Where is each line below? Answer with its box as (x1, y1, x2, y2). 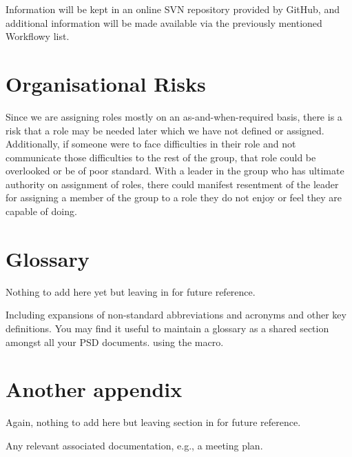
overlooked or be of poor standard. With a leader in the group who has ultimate (6, 163, 344, 178)
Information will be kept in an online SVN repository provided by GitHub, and (6, 2, 340, 16)
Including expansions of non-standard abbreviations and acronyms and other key (6, 307, 346, 322)
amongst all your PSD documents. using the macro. (6, 334, 224, 349)
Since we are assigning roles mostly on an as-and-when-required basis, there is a (6, 109, 342, 123)
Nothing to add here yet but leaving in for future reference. (6, 284, 256, 298)
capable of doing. (6, 204, 77, 219)
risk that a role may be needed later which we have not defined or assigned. (6, 123, 324, 137)
